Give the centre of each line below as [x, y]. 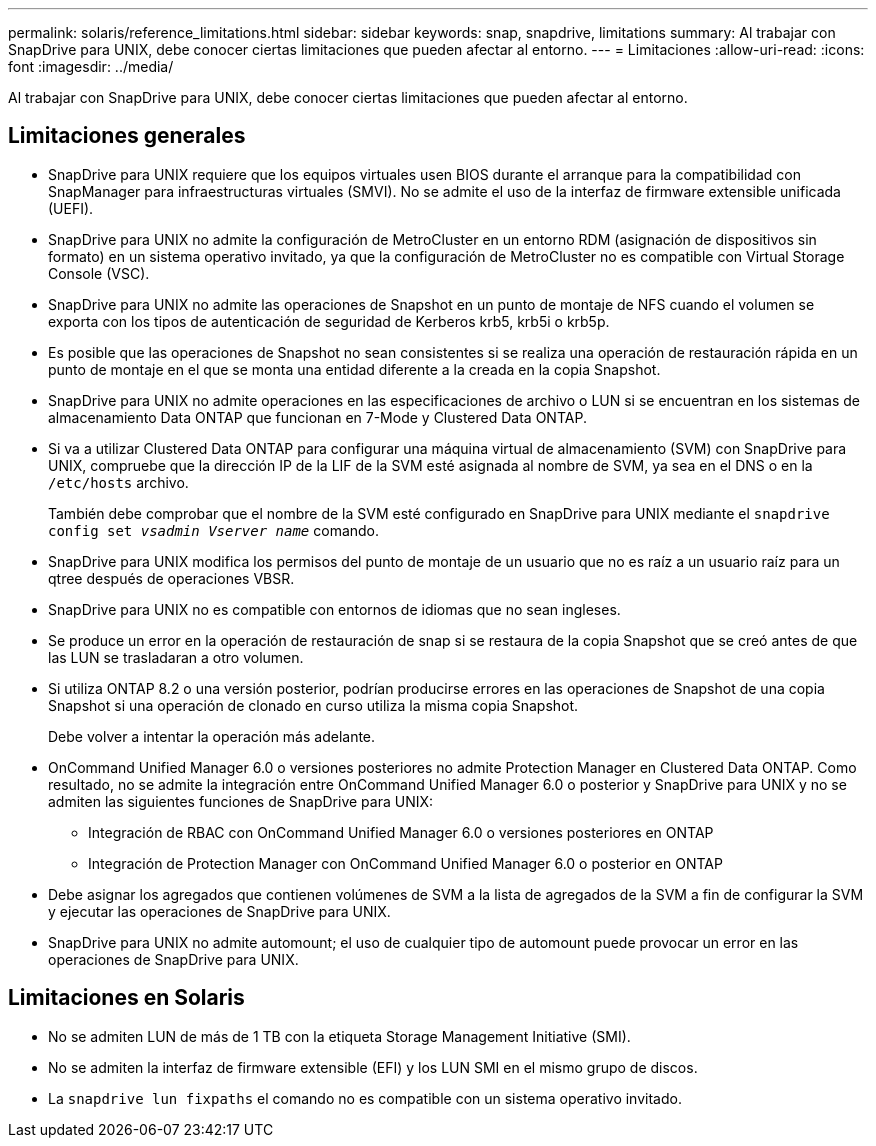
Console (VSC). [99, 273]
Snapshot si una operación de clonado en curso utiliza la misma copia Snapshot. [313, 705]
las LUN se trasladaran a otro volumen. [176, 657]
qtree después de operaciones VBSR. [171, 578]
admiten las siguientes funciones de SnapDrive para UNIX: [241, 801]
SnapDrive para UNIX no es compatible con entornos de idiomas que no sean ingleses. [334, 609]
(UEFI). [71, 208]
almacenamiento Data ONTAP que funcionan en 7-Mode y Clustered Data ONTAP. [317, 417]
